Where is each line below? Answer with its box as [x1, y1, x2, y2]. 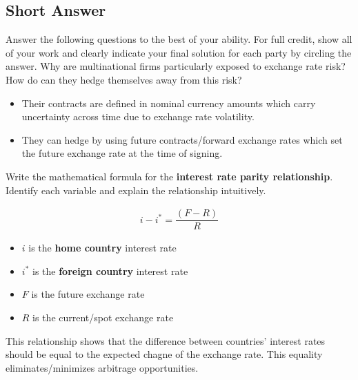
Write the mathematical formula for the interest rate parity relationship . [6, 169, 333, 183]
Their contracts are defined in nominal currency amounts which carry [21, 95, 316, 110]
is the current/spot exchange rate [32, 310, 174, 325]
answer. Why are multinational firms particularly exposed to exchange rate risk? [6, 59, 346, 73]
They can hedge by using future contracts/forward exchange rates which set [21, 132, 343, 146]
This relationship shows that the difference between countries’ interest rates [6, 333, 326, 348]
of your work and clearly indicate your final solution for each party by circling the [6, 45, 352, 59]
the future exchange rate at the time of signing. [21, 146, 223, 160]
